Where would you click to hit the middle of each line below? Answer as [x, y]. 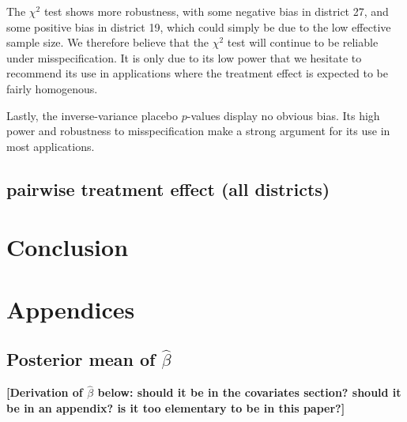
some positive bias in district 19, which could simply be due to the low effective [199, 26]
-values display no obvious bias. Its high [283, 115]
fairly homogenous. [52, 88]
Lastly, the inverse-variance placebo [92, 115]
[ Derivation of [45, 392]
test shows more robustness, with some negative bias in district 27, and [216, 11]
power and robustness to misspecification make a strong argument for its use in [198, 131]
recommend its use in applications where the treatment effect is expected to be [197, 73]
